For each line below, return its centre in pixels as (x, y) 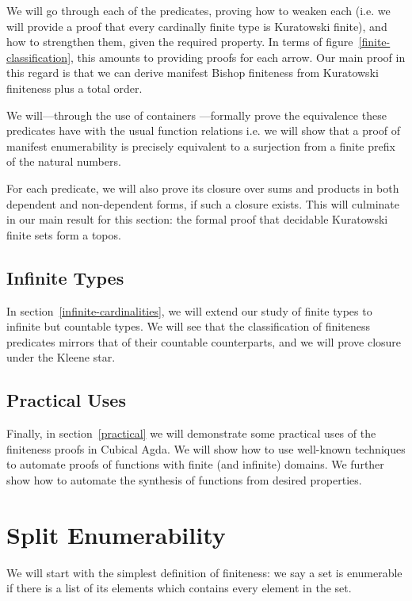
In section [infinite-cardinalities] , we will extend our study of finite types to (189, 310)
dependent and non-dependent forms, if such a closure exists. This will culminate (203, 203)
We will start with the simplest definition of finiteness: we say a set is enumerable (204, 572)
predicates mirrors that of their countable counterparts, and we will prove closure (204, 341)
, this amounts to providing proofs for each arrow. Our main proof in (238, 57)
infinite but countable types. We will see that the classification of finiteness (188, 326)
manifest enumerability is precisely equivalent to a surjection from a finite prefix (201, 145)
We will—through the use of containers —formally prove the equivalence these (196, 115)
